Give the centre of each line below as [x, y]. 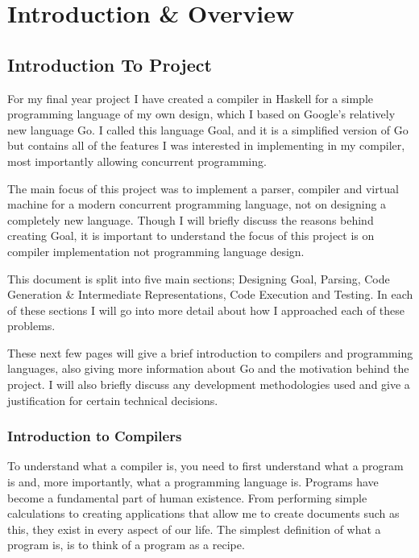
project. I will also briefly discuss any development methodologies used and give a [209, 384]
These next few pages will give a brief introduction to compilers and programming [210, 352]
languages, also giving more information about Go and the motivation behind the [208, 368]
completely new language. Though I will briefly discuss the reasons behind [191, 219]
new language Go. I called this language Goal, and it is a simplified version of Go [208, 129]
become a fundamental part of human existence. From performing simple [187, 497]
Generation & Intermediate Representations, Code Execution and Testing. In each [210, 294]
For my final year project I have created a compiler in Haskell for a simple [190, 98]
